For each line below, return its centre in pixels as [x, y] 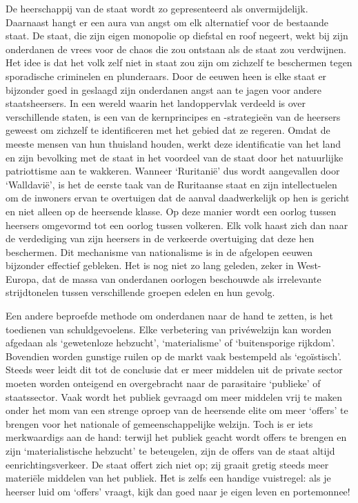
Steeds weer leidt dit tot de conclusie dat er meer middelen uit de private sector [174, 369]
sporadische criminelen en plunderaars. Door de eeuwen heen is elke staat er [166, 76]
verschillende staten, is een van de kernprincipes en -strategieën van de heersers [173, 116]
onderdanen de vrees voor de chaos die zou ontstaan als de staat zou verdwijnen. [176, 49]
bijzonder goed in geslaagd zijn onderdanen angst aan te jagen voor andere [164, 89]
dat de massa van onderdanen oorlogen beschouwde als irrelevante [182, 278]
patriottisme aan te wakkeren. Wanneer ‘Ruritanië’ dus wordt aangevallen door [173, 171]
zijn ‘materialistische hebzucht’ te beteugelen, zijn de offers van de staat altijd [170, 451]
